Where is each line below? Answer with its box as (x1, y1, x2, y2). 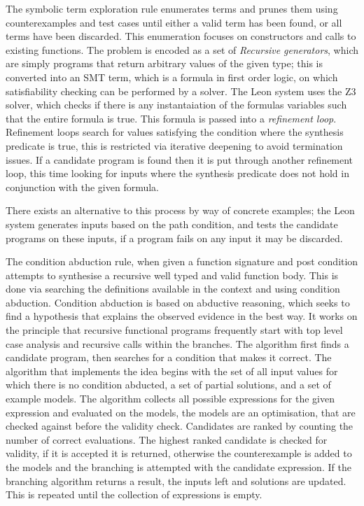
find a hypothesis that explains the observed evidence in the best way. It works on (6, 309, 358, 323)
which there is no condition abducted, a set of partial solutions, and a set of (6, 377, 331, 392)
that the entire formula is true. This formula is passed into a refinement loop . (6, 111, 337, 125)
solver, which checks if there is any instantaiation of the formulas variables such (6, 97, 347, 112)
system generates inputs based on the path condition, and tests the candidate (6, 216, 338, 231)
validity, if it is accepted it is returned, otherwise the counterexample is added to (6, 446, 352, 461)
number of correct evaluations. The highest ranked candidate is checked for (6, 432, 328, 447)
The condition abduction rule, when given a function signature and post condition (6, 254, 358, 269)
